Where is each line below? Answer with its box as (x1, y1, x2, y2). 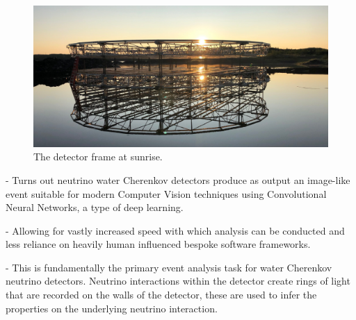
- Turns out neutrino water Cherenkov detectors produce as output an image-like (6, 172, 350, 187)
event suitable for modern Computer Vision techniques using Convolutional (6, 186, 327, 201)
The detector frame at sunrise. (33, 149, 163, 164)
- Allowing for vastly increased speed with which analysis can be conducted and (6, 223, 345, 237)
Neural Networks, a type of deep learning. (6, 200, 184, 214)
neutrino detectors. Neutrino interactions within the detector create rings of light (6, 273, 350, 288)
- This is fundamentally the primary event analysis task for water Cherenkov (6, 260, 332, 274)
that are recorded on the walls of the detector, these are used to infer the (6, 287, 317, 302)
